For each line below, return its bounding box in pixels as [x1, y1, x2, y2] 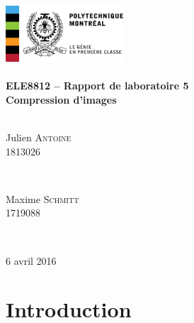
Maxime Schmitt [6, 191, 79, 206]
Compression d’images [6, 92, 117, 106]
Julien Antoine [6, 130, 72, 145]
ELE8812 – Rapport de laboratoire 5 [6, 78, 189, 93]
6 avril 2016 [6, 253, 57, 268]
